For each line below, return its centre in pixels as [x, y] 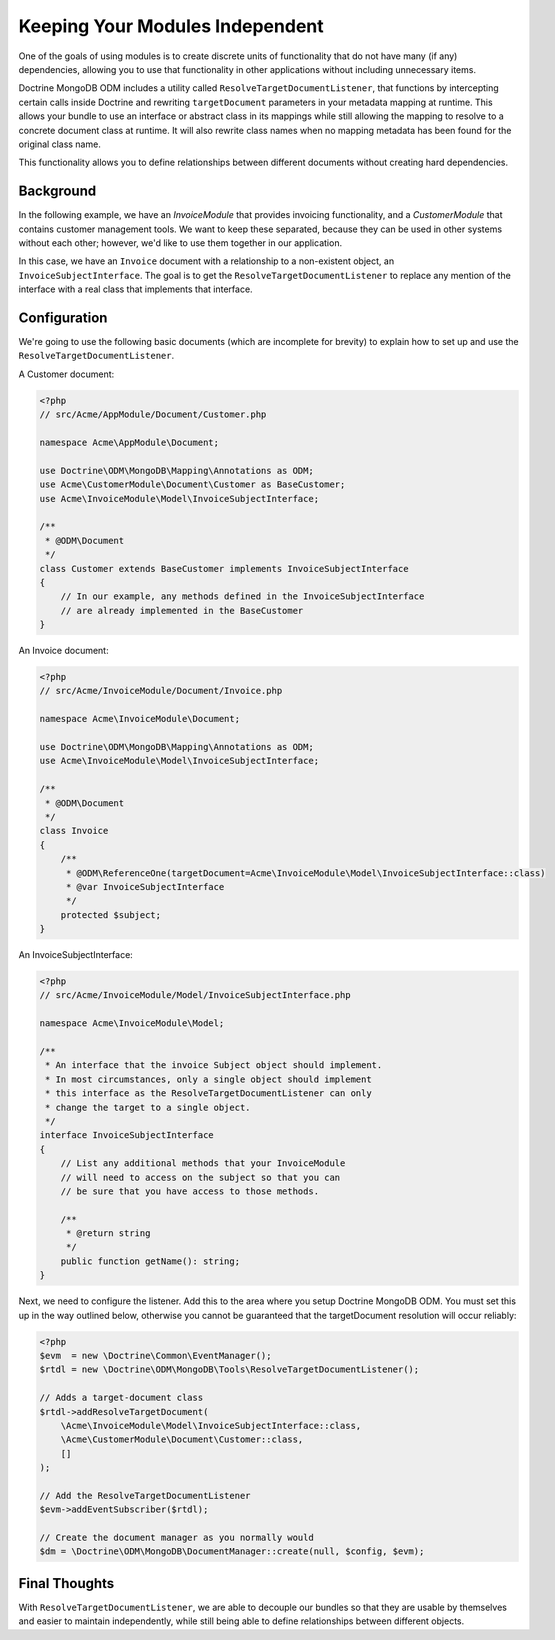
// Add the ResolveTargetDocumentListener [145, 1495]
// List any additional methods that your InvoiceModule [203, 1163]
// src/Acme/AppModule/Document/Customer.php [153, 414]
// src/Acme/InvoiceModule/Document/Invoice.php [161, 691]
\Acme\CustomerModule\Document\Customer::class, [182, 1439]
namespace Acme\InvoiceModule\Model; [132, 1023]
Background [57, 191]
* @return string [108, 1233]
